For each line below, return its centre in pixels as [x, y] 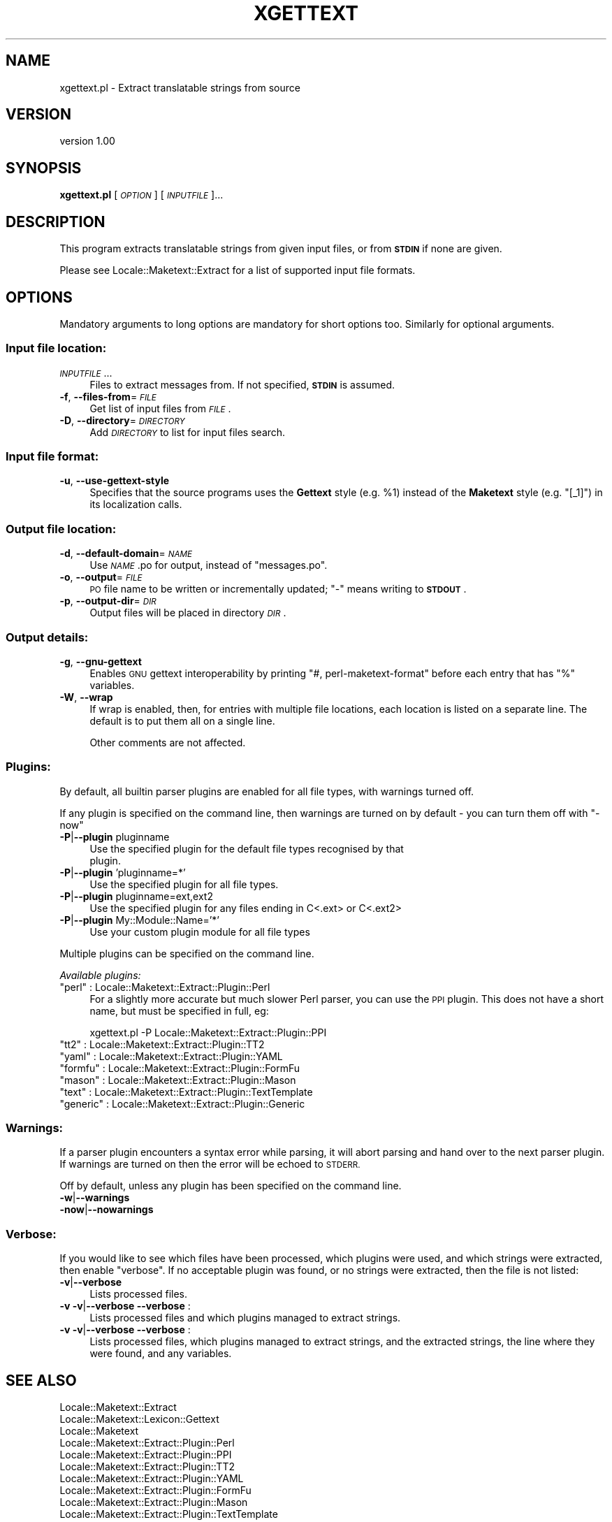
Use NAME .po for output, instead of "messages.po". [209, 565]
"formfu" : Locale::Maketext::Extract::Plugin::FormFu [180, 1068]
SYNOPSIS [44, 168]
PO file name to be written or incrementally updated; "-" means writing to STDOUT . [278, 589]
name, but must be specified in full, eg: [179, 1010]
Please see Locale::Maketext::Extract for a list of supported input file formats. [238, 270]
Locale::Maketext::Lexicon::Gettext [139, 1419]
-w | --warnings [95, 1198]
